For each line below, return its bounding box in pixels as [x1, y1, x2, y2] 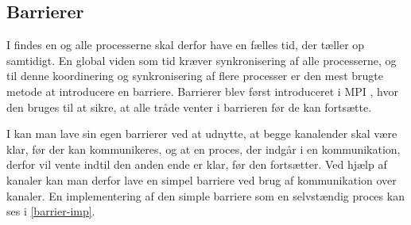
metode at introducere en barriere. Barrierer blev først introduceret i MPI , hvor [6, 82, 398, 99]
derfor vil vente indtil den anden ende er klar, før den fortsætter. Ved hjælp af [6, 156, 387, 173]
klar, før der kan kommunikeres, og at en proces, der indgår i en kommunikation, [6, 140, 401, 157]
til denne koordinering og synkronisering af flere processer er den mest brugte [6, 67, 384, 84]
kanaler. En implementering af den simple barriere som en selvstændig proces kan [6, 187, 405, 204]
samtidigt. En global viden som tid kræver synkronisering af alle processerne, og [6, 51, 397, 68]
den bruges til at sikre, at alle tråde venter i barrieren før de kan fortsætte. [6, 98, 372, 115]
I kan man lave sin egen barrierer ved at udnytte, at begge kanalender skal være [6, 125, 397, 142]
